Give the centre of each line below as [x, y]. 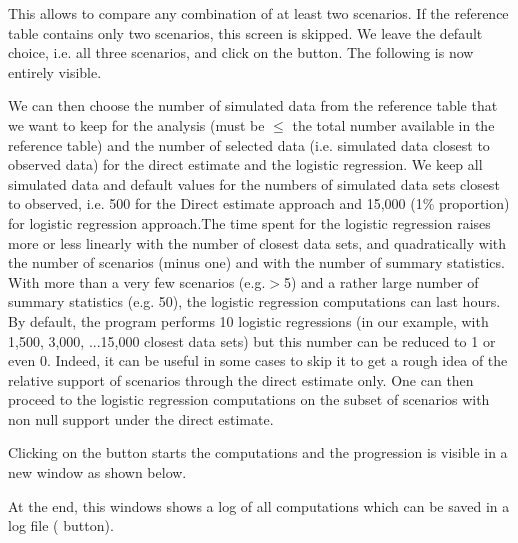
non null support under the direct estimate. [141, 418]
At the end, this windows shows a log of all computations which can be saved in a [259, 505]
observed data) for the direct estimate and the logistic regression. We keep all [245, 164]
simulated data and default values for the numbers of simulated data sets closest [254, 183]
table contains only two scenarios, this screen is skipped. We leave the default [245, 32]
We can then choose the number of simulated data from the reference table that [253, 105]
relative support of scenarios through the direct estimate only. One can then [241, 379]
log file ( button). [61, 525]
